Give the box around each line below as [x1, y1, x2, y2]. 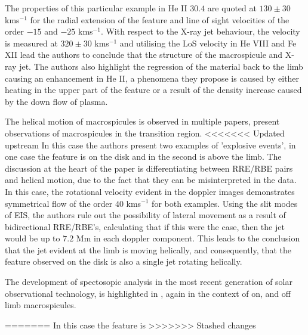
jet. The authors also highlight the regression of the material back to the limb [19, 60, 303, 72]
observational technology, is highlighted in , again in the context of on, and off [5, 287, 291, 299]
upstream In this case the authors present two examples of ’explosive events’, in [5, 138, 296, 151]
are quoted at [207, 2, 257, 14]
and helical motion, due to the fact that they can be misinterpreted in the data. [5, 173, 297, 186]
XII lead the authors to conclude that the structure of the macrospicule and [5, 48, 283, 61]
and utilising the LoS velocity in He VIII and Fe [119, 36, 297, 49]
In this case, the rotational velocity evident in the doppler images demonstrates [5, 185, 295, 197]
